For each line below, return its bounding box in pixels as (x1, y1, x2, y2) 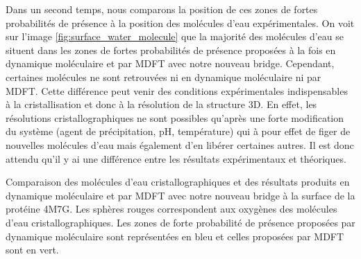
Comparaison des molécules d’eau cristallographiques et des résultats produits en (6, 175, 350, 189)
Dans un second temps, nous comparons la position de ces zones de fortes (6, 2, 318, 16)
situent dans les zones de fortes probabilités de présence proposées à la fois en (6, 42, 336, 57)
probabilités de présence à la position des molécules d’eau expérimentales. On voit (6, 15, 355, 30)
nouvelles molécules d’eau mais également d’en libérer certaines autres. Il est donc (6, 137, 354, 152)
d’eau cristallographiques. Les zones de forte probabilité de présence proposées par (6, 215, 355, 229)
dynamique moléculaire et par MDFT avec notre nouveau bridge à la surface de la (6, 188, 355, 202)
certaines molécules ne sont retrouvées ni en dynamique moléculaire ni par (6, 69, 321, 84)
